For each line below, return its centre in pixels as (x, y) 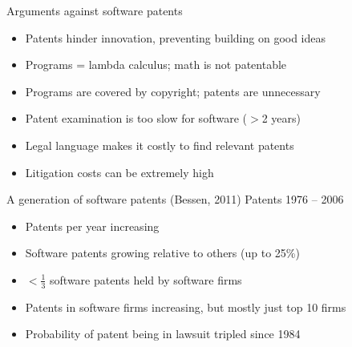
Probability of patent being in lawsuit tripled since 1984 (163, 334)
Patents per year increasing (92, 226)
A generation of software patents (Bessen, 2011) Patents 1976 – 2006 (175, 199)
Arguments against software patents (95, 10)
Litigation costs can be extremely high (119, 172)
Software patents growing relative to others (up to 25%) (162, 253)
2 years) (281, 118)
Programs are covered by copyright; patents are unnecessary (173, 91)
